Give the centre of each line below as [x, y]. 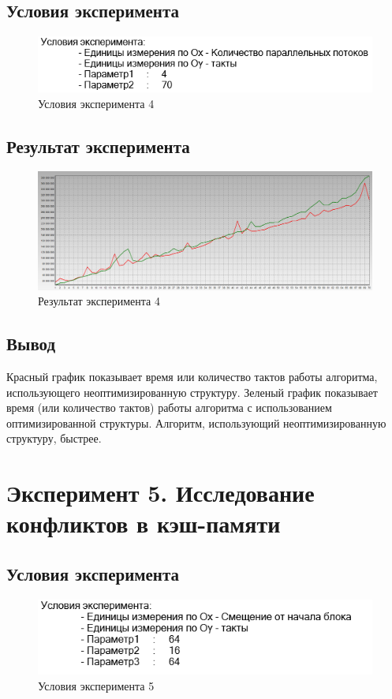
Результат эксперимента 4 [99, 301]
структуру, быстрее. [54, 438]
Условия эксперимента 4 [96, 103]
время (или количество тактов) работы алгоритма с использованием [169, 407]
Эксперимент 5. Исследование [161, 493]
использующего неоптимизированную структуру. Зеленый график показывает [192, 392]
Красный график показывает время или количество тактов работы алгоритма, [192, 377]
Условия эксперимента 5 [96, 686]
